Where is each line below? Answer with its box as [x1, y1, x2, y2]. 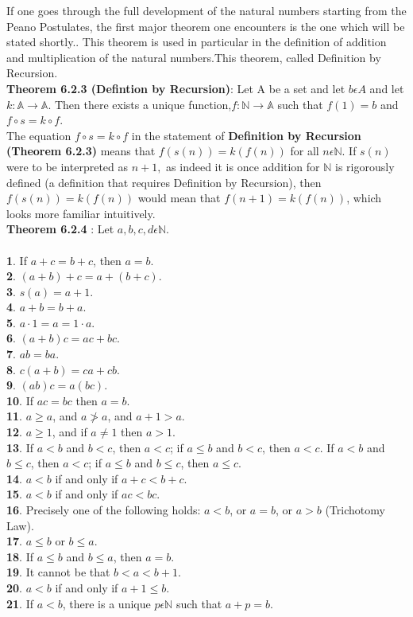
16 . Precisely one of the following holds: [6, 502, 201, 517]
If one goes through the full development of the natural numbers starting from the [6, 2, 407, 18]
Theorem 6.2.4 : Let [6, 221, 114, 237]
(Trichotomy [325, 502, 385, 517]
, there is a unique [62, 595, 151, 611]
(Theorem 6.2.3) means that [6, 143, 156, 159]
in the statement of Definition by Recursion [131, 127, 361, 143]
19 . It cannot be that [6, 564, 110, 580]
